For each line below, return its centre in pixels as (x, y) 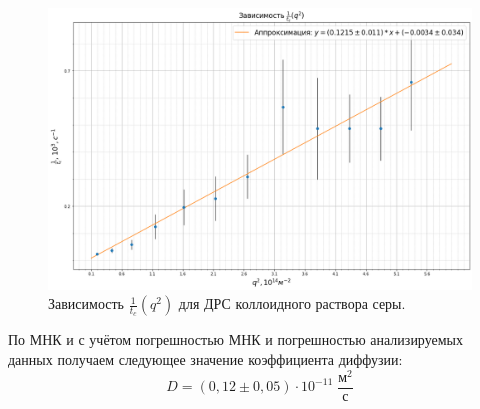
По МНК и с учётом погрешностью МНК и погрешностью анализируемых (235, 339)
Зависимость (86, 303)
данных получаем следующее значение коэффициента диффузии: (205, 358)
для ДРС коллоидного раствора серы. (292, 303)
